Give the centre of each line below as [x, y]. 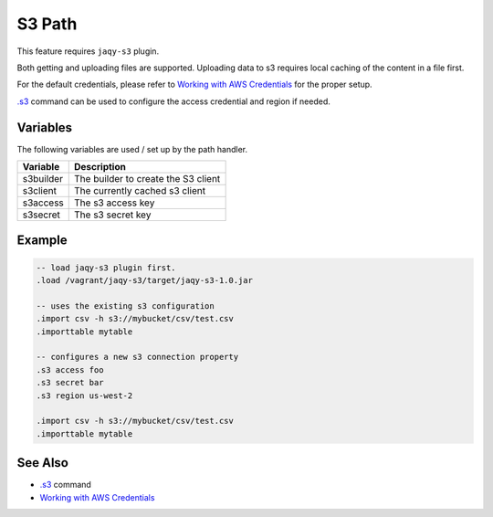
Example [42, 241]
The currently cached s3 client [140, 191]
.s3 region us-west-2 [84, 396]
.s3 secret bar [70, 383]
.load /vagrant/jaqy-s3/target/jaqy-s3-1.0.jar [144, 280]
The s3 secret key [113, 215]
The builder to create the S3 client [147, 179]
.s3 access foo [70, 369]
